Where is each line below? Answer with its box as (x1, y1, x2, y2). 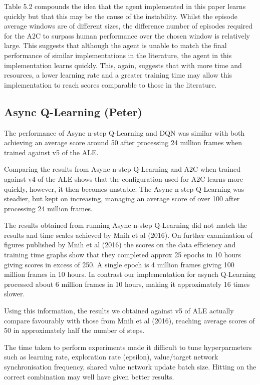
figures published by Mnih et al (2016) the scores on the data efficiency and (4, 239, 236, 250)
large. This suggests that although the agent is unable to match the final (4, 40, 227, 51)
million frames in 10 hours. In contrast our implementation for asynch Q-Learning (4, 269, 256, 279)
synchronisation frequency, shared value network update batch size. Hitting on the (4, 361, 256, 372)
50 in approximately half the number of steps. (4, 325, 145, 335)
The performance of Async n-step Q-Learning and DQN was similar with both (4, 127, 245, 138)
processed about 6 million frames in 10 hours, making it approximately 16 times (4, 278, 250, 289)
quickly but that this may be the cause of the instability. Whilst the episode (4, 11, 237, 21)
